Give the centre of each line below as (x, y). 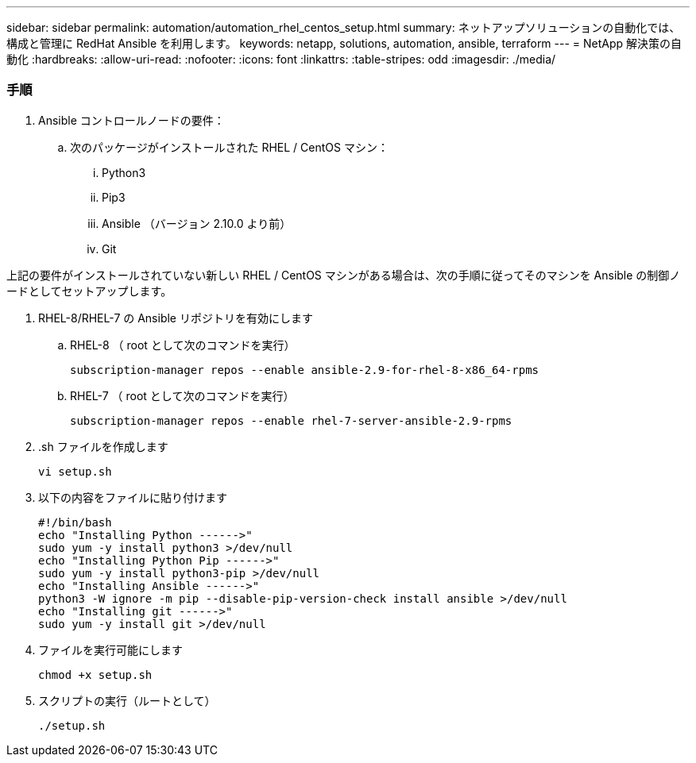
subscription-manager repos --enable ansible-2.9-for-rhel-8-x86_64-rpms (305, 370)
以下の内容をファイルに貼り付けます (133, 497)
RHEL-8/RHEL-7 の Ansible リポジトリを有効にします (176, 318)
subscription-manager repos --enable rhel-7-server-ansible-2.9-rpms (291, 420)
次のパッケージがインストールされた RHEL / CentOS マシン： (229, 147)
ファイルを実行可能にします (110, 649)
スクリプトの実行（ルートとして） (127, 700)
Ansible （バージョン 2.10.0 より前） (197, 223)
